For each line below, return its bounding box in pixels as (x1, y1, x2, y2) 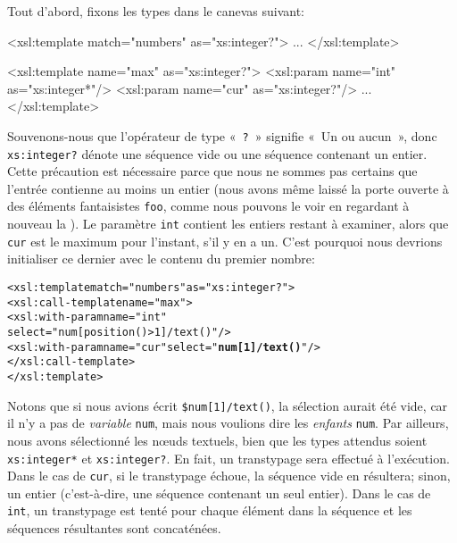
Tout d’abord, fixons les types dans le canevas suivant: (7, 2, 305, 20)
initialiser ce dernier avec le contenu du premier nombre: (7, 249, 315, 268)
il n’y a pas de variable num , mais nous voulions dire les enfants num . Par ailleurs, (7, 414, 449, 432)
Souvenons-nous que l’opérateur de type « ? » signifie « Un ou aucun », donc (7, 126, 437, 145)
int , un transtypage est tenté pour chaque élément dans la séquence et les (7, 501, 412, 520)
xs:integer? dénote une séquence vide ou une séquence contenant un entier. (7, 144, 428, 163)
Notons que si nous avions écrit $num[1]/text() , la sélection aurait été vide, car (7, 396, 448, 414)
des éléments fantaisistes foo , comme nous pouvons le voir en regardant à (7, 196, 410, 215)
